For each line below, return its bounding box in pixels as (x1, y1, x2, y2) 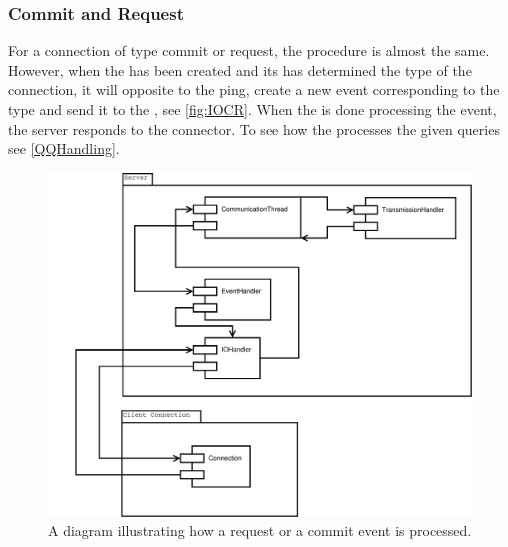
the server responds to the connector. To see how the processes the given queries (8, 118, 500, 139)
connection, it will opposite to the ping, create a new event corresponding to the (8, 79, 500, 100)
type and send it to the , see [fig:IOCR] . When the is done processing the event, (8, 99, 497, 119)
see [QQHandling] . (8, 138, 120, 159)
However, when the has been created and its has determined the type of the (8, 59, 472, 80)
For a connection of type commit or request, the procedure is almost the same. (8, 40, 490, 61)
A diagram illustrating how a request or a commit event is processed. (48, 520, 472, 541)
